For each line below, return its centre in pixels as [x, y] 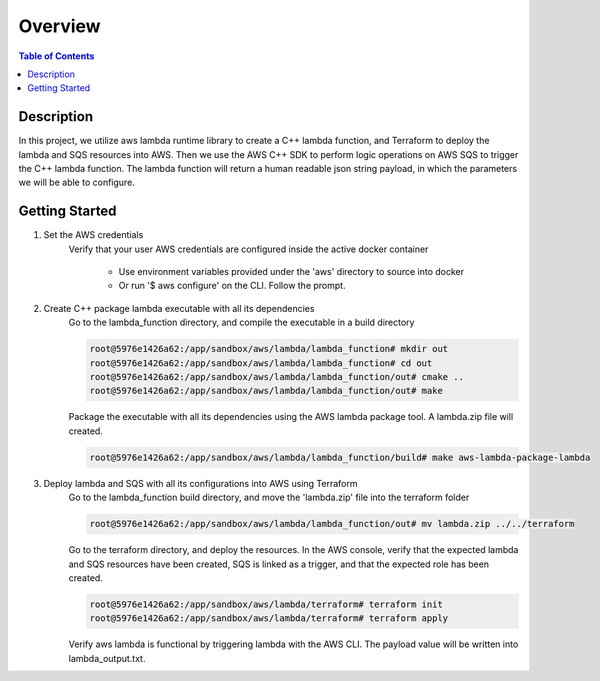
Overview [59, 26]
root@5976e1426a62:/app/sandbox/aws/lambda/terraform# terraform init [266, 604]
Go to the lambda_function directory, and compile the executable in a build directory [241, 322]
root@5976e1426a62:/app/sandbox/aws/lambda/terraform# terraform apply [269, 618]
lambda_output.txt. [107, 658]
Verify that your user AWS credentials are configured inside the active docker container [248, 249]
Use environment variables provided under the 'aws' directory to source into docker [291, 272]
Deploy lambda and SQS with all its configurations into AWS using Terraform [200, 483]
